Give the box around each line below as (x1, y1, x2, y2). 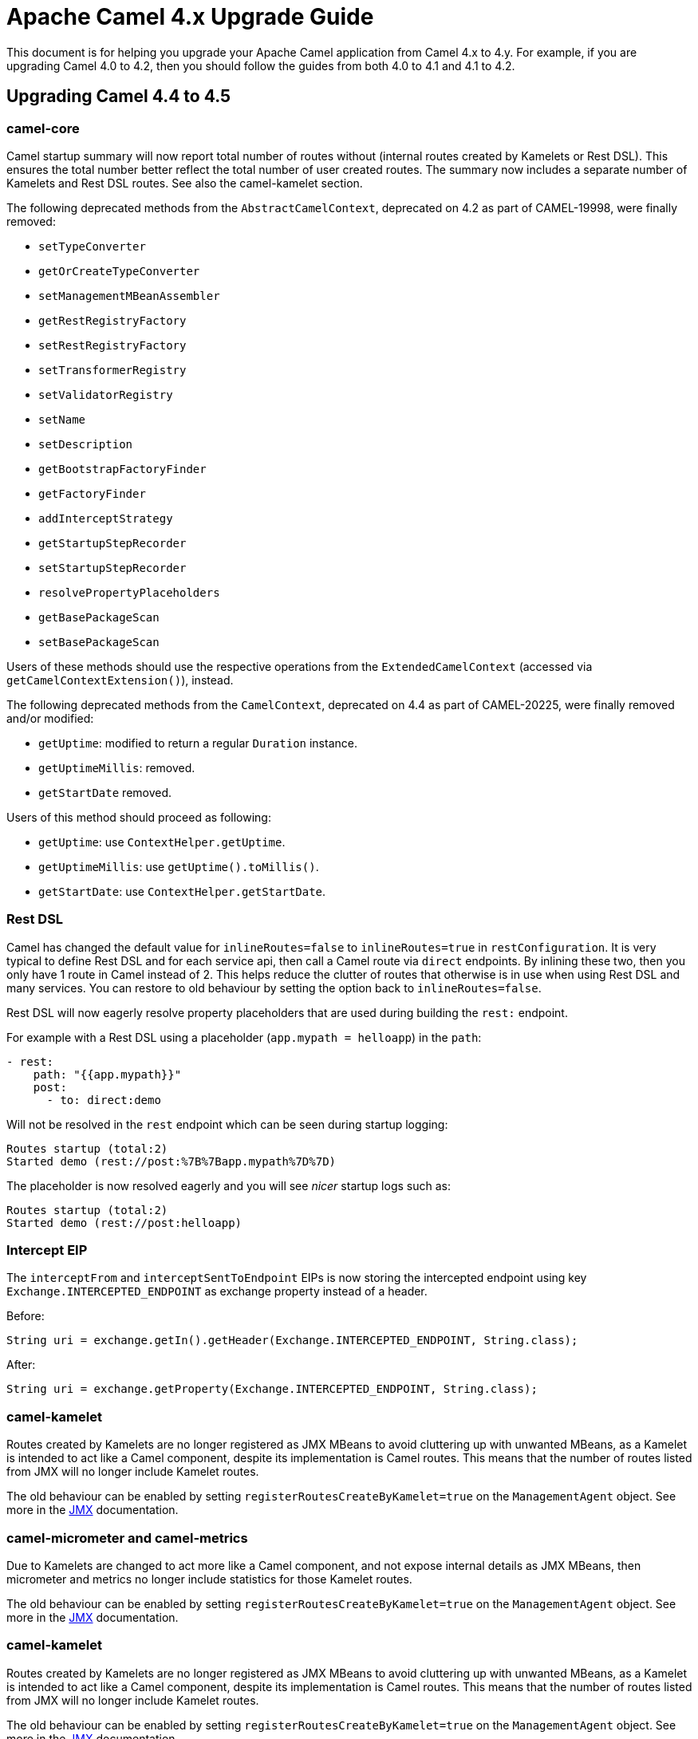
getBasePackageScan (38, 610, 160, 624)
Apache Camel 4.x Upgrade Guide (6, 3, 374, 30)
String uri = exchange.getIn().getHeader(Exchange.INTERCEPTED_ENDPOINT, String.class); (6, 1334, 578, 1347)
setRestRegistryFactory (38, 338, 187, 352)
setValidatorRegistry (38, 388, 173, 401)
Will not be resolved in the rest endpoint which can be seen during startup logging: (6, 1117, 448, 1131)
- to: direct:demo (46, 1093, 161, 1106)
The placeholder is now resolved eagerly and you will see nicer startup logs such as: (6, 1178, 451, 1193)
